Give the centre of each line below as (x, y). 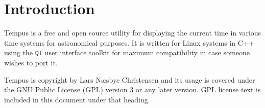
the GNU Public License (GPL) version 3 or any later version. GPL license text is (132, 89)
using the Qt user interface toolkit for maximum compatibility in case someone (127, 52)
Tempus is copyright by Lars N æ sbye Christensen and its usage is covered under (130, 79)
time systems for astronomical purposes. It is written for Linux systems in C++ (129, 42)
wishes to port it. (31, 62)
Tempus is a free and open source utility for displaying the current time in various (133, 33)
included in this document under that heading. (77, 99)
